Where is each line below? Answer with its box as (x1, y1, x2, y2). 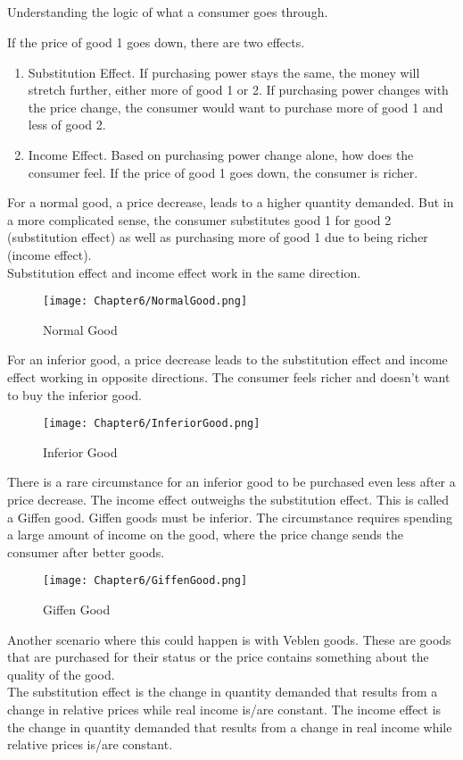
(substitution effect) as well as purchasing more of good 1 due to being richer (7, 228, 428, 246)
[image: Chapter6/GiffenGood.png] (43, 574, 248, 588)
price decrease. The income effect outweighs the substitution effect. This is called (7, 489, 450, 508)
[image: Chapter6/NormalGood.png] (43, 295, 248, 308)
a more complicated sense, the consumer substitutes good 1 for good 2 (7, 210, 392, 229)
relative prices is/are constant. (7, 735, 173, 754)
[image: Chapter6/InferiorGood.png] (43, 417, 260, 430)
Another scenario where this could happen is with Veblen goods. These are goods (7, 630, 451, 648)
